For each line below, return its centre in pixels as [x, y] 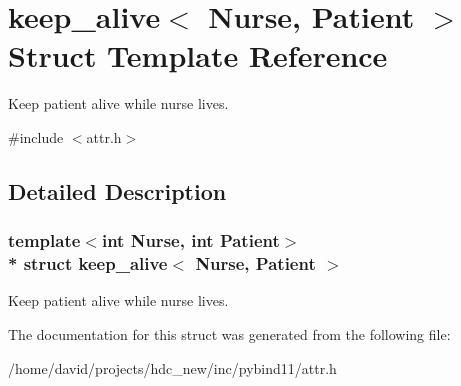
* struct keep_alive [88, 263]
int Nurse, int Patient [190, 240]
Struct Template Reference [198, 55]
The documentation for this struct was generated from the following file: [229, 334]
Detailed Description [117, 190]
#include [36, 136]
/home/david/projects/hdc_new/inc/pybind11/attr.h [172, 367]
